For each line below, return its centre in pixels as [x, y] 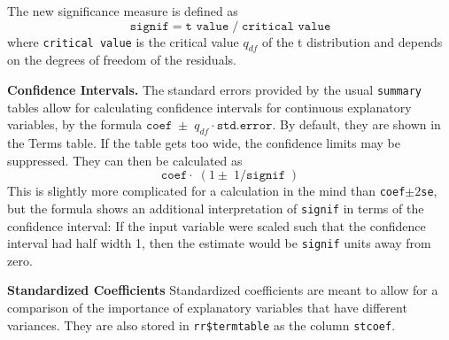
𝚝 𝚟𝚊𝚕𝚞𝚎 [207, 26]
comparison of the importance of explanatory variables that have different [207, 307]
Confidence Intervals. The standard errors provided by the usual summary [215, 89]
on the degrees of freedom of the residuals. [122, 60]
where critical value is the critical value [123, 41]
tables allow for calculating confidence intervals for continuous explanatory [209, 107]
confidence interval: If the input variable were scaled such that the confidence [217, 225]
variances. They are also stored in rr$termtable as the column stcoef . [201, 325]
